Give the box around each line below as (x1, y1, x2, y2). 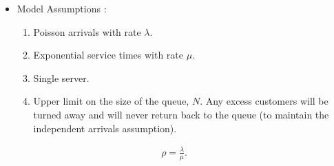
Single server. (33, 70, 90, 85)
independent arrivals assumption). (33, 121, 177, 135)
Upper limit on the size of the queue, (33, 94, 189, 108)
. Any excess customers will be (200, 94, 328, 108)
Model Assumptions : (17, 1, 107, 15)
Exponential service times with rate (33, 48, 184, 62)
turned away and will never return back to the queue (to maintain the (33, 107, 329, 121)
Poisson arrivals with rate (33, 24, 141, 39)
